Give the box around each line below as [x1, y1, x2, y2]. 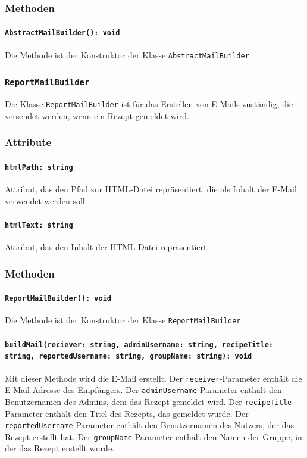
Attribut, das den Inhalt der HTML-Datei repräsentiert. [5, 241, 209, 253]
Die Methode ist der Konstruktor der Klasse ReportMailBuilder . [5, 314, 243, 326]
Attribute [5, 135, 52, 149]
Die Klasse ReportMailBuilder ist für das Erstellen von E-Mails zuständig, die [5, 98, 293, 110]
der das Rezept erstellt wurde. [5, 442, 115, 454]
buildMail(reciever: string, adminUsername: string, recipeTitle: [5, 340, 274, 349]
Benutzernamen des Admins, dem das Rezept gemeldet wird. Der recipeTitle [5, 395, 292, 407]
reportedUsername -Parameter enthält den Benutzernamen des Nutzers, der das [5, 419, 294, 431]
